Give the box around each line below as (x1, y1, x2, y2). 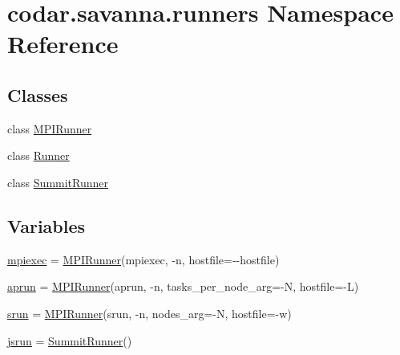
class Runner (7, 147, 70, 164)
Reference (7, 27, 119, 60)
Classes (7, 82, 68, 107)
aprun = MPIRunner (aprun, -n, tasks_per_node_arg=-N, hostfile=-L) (7, 278, 359, 295)
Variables (7, 213, 86, 238)
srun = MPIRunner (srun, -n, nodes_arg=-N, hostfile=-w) (7, 304, 292, 321)
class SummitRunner (7, 173, 109, 190)
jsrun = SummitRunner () (7, 332, 132, 349)
